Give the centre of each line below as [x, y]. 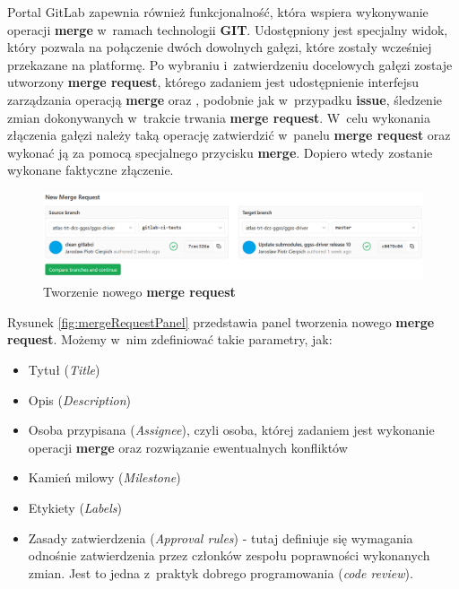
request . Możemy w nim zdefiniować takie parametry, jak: [170, 339]
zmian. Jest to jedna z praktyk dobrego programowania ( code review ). [221, 572]
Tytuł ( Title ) [64, 370]
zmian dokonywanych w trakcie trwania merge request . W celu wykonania [219, 117]
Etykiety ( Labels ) [75, 507]
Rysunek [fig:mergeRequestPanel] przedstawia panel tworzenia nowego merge [221, 321]
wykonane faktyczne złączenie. [91, 170]
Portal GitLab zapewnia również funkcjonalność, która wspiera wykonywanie [218, 12]
